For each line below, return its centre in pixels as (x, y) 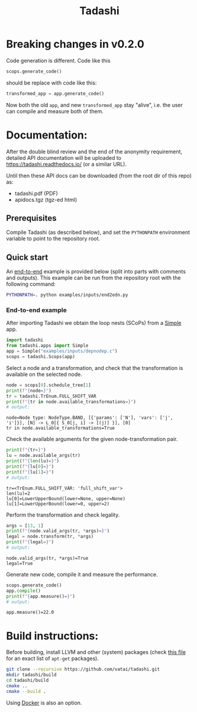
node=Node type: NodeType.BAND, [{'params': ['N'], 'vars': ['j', (90, 418)
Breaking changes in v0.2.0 (75, 44)
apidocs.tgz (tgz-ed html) (46, 199)
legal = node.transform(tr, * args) (50, 537)
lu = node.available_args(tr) (43, 456)
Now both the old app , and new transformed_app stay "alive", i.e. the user (95, 105)
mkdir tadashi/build (32, 675)
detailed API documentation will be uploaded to (64, 157)
